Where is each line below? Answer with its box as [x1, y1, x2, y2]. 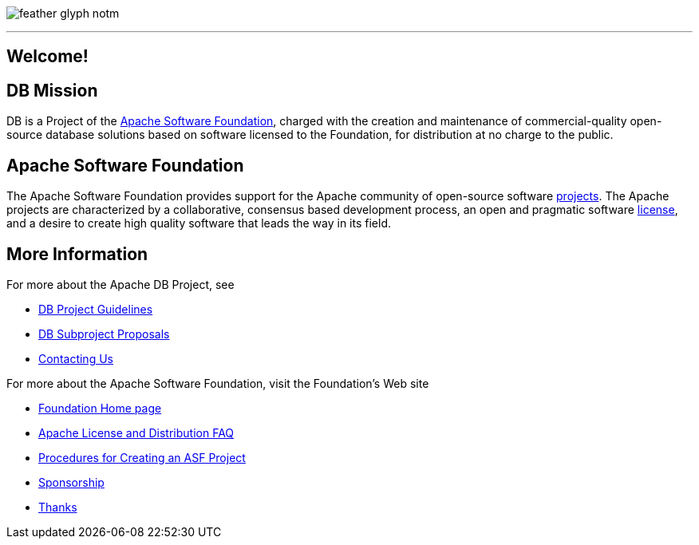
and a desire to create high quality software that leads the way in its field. [6, 216, 392, 231]
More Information [6, 243, 148, 264]
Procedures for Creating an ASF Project [38, 450, 246, 464]
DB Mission [6, 80, 98, 101]
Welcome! [6, 46, 89, 67]
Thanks [38, 500, 77, 514]
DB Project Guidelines [38, 302, 153, 316]
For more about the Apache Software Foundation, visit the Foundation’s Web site [6, 376, 429, 390]
